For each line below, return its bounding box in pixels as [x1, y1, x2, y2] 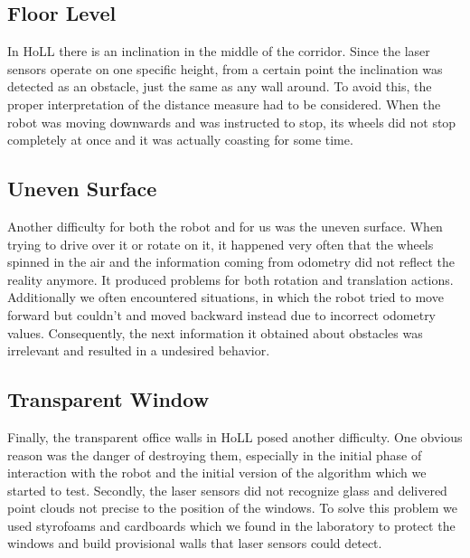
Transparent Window [7, 385, 210, 413]
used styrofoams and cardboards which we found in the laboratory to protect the [7, 515, 456, 534]
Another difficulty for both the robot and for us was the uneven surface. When [7, 216, 443, 235]
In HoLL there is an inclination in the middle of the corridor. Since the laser [7, 42, 430, 61]
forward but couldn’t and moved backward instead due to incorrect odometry [7, 305, 437, 324]
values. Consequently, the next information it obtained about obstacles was [7, 323, 423, 342]
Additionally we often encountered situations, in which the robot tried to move [7, 288, 444, 307]
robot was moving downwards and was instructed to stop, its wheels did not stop [7, 112, 456, 131]
